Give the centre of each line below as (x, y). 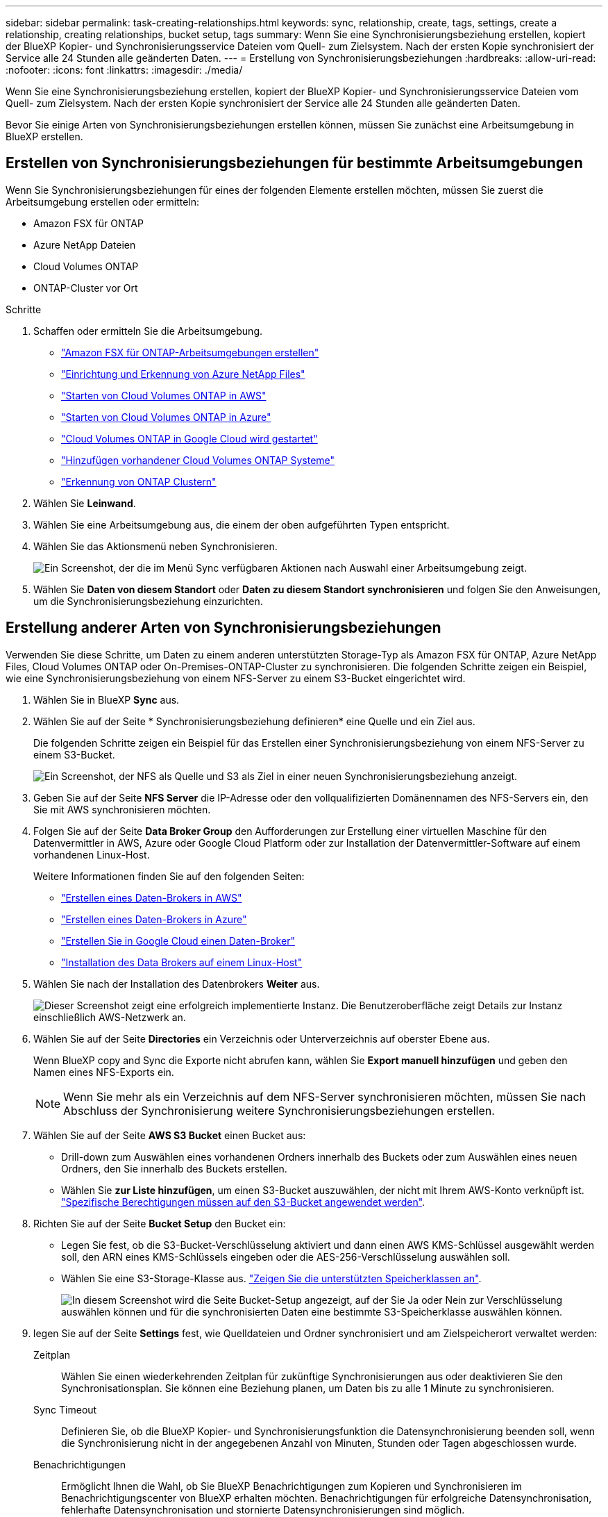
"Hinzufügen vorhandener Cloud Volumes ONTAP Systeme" (198, 460)
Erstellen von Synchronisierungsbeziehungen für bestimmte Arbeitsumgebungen (294, 163)
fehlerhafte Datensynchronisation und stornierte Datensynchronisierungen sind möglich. (263, 1509)
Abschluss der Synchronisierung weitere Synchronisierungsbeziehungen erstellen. (279, 1110)
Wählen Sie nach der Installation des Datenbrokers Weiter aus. (177, 984)
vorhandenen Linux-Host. (92, 854)
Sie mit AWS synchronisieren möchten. (122, 809)
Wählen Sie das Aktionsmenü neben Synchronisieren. (155, 546)
